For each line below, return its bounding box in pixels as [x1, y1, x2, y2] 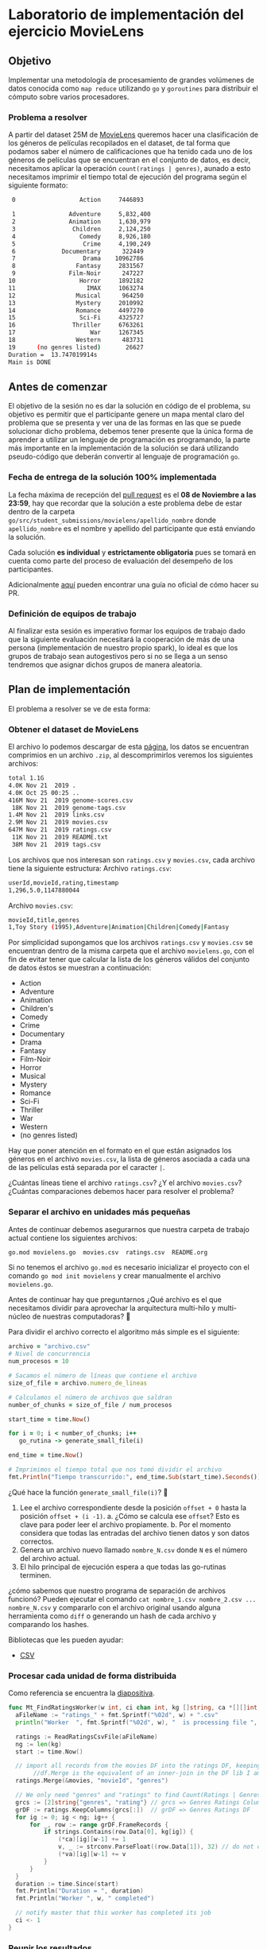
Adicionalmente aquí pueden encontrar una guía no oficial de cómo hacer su [8, 579, 259, 589]
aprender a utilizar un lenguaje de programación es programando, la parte [8, 435, 250, 444]
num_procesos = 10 [8, 1358, 69, 1366]
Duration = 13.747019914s [8, 351, 98, 358]
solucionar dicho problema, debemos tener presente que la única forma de [8, 427, 253, 436]
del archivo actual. [19, 1553, 81, 1563]
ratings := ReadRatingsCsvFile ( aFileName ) [15, 1733, 158, 1741]
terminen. [19, 1570, 52, 1579]
